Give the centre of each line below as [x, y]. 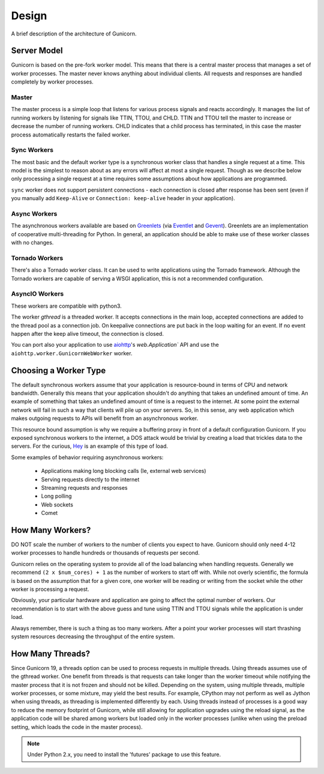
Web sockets [57, 504]
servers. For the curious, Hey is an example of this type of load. [89, 446]
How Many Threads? [50, 654]
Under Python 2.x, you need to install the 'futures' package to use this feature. [124, 755]
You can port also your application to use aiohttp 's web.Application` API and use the [115, 345]
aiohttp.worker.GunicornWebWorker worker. [72, 353]
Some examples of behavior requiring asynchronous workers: [87, 457]
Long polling [56, 496]
